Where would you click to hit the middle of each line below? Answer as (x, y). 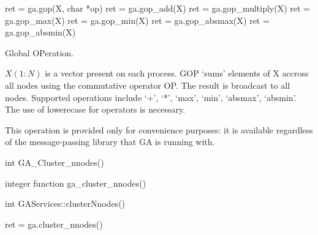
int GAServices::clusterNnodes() (65, 203)
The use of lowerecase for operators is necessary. (95, 109)
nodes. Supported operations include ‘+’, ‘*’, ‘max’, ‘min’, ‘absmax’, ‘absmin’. (151, 97)
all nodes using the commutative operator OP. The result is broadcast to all (148, 85)
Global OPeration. (39, 52)
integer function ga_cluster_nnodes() (76, 183)
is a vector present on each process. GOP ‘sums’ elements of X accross (177, 73)
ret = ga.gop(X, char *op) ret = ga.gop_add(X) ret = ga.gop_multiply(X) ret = (158, 8)
